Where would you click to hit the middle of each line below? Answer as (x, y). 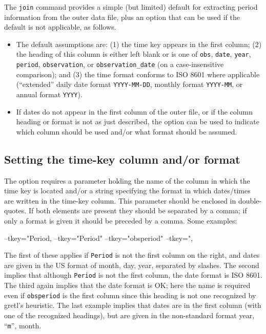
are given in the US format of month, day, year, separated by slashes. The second (132, 265)
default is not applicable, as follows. (60, 27)
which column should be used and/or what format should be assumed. (127, 131)
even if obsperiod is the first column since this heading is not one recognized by (130, 295)
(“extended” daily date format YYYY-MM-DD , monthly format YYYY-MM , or (129, 84)
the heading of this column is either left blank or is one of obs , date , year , (134, 54)
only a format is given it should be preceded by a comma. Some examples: (121, 221)
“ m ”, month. (23, 325)
